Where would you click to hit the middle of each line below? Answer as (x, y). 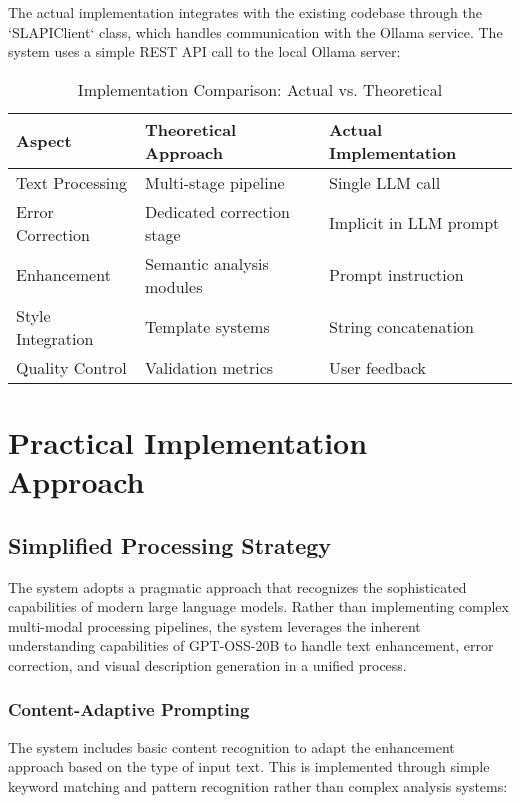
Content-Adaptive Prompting (129, 709)
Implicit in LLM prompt (414, 223)
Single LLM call (385, 182)
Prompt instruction (396, 275)
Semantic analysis (207, 263)
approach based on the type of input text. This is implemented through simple (249, 766)
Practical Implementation (188, 441)
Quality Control (71, 367)
